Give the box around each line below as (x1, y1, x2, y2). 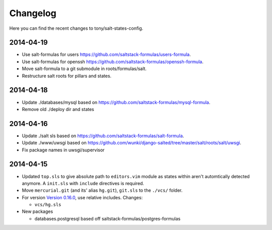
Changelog (9, 8, 56, 19)
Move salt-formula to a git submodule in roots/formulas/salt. (22, 66, 147, 72)
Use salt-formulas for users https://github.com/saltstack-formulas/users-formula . (22, 51, 191, 57)
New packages (22, 208, 53, 214)
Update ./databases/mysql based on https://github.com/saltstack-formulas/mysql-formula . (22, 99, 211, 105)
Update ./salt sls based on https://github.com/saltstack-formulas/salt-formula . (22, 133, 184, 139)
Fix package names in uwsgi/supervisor (22, 147, 105, 153)
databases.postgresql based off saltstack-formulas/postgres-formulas (34, 215, 181, 221)
